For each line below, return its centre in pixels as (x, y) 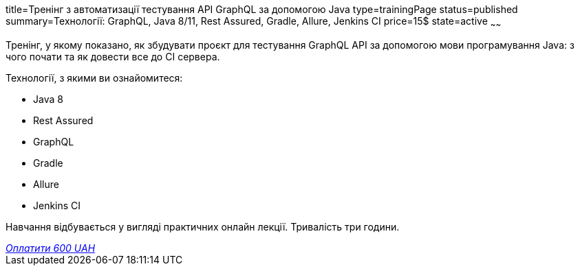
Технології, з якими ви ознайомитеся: (94, 78)
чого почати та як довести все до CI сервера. (113, 56)
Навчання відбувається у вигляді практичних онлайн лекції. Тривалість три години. (203, 226)
